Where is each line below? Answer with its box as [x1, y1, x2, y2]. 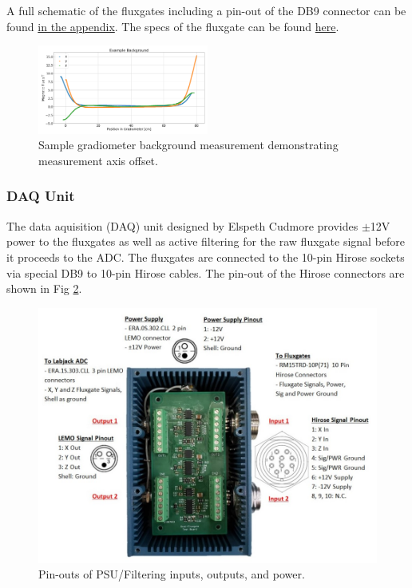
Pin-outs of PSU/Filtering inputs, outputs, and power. [38, 566, 305, 582]
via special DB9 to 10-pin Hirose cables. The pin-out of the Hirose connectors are [6, 264, 405, 281]
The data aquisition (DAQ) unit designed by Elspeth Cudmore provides [6, 217, 359, 234]
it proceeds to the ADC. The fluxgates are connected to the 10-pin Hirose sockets [6, 248, 405, 265]
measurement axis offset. [38, 152, 158, 168]
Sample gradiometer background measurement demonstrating [38, 136, 339, 153]
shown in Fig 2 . [6, 280, 82, 297]
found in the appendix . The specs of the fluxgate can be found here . [6, 18, 339, 34]
